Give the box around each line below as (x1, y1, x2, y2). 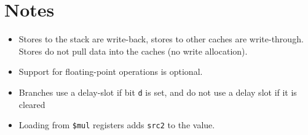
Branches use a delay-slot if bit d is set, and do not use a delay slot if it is (18, 85, 297, 98)
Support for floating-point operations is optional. (18, 65, 203, 78)
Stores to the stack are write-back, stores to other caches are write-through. (18, 33, 304, 45)
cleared (18, 98, 45, 110)
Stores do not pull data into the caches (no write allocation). (18, 44, 248, 57)
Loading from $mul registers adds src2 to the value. (18, 118, 215, 131)
